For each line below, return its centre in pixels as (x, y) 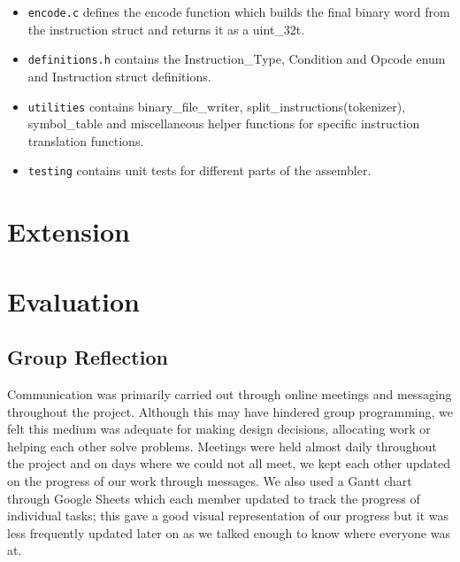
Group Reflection (88, 357)
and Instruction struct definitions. (119, 76)
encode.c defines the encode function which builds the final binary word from (239, 12)
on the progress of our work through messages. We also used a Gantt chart (210, 480)
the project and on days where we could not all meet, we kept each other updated (229, 463)
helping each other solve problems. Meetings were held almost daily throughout (222, 446)
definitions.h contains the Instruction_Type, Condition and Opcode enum (237, 59)
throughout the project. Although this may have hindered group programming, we (230, 411)
